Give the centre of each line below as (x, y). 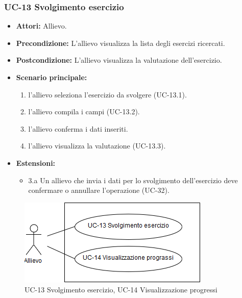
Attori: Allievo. (41, 26)
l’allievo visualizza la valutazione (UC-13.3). (97, 146)
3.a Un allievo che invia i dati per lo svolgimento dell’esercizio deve (133, 180)
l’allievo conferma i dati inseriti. (78, 128)
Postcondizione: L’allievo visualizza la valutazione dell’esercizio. (119, 60)
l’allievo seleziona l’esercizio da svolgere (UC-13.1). (107, 94)
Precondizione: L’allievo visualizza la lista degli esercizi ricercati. (120, 43)
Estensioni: (36, 163)
